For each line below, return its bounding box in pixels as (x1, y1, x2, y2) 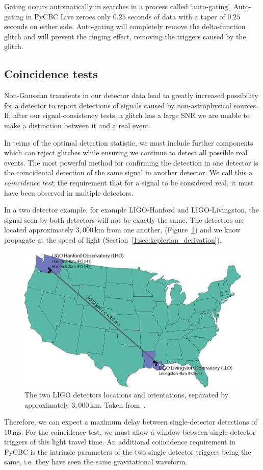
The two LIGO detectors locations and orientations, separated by (24, 389, 229, 400)
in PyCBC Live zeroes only (25, 11, 111, 21)
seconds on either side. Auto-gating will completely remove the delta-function (4, 21, 246, 32)
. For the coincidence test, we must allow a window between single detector (21, 426, 256, 437)
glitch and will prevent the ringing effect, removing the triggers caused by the (4, 31, 246, 41)
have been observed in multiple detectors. (4, 187, 134, 198)
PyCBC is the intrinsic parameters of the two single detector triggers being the (4, 446, 251, 457)
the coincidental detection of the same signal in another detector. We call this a (4, 167, 253, 178)
